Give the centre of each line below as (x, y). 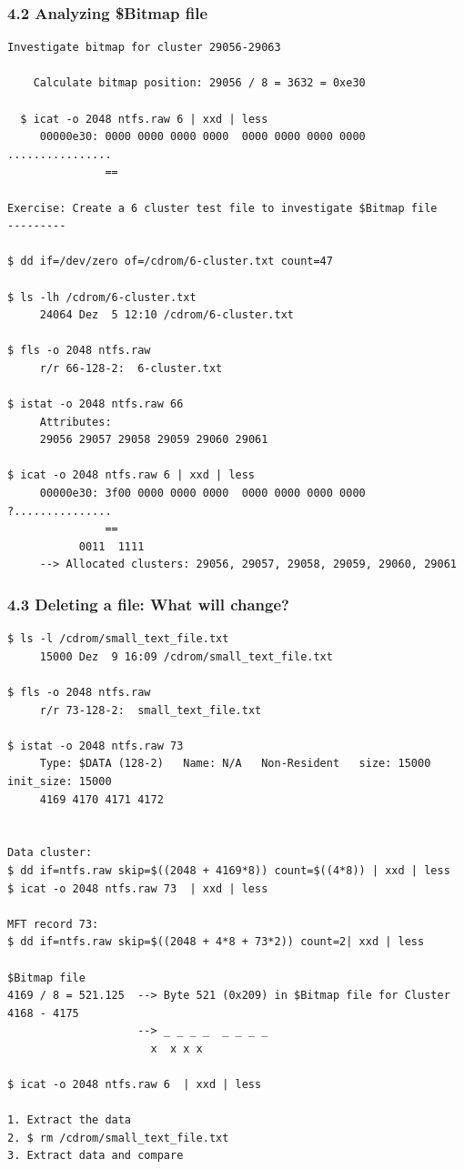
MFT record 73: (53, 924)
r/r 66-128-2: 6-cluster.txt (131, 368)
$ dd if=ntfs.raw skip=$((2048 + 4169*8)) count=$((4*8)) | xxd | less (229, 870)
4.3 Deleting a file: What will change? (148, 604)
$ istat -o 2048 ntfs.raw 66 (96, 404)
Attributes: (76, 422)
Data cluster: (50, 853)
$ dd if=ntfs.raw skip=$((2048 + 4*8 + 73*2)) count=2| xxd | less (216, 942)
